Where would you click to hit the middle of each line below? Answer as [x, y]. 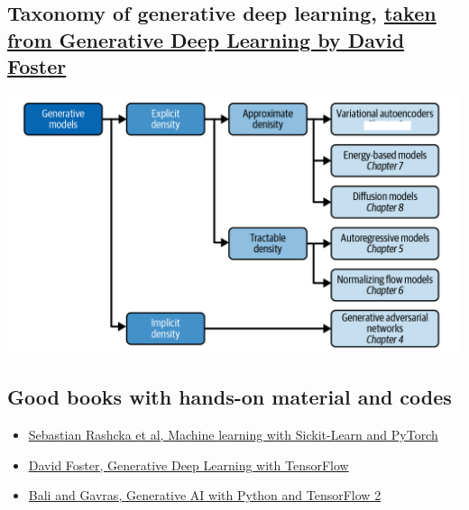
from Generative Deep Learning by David [206, 39]
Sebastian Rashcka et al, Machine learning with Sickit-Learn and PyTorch [233, 435]
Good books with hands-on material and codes [230, 397]
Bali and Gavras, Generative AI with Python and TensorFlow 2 [205, 495]
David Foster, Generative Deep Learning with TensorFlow [189, 464]
